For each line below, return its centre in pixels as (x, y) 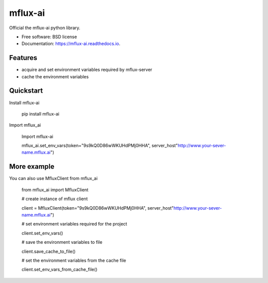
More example (32, 167)
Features (23, 58)
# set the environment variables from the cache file (74, 260)
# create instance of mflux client (55, 199)
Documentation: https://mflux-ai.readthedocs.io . (71, 44)
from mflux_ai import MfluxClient (55, 190)
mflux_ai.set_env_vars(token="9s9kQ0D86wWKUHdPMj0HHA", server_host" (100, 146)
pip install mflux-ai (40, 113)
